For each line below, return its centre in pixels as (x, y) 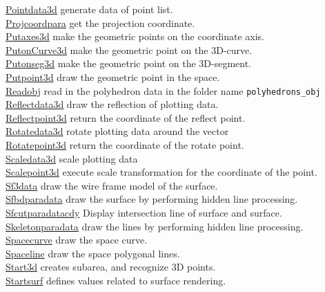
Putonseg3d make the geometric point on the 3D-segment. (129, 63)
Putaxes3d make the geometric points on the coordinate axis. (135, 36)
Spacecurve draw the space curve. (77, 240)
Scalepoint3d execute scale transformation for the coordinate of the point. (161, 172)
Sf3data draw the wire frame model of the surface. (112, 185)
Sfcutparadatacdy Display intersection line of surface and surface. (144, 212)
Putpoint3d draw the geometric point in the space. (113, 76)
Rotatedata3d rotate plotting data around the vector (117, 131)
